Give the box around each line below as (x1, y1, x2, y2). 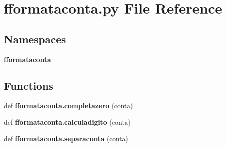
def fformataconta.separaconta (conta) (4, 133, 128, 143)
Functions (4, 78, 53, 93)
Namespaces (4, 31, 66, 46)
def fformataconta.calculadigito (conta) (4, 116, 131, 127)
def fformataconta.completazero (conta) (4, 100, 133, 111)
